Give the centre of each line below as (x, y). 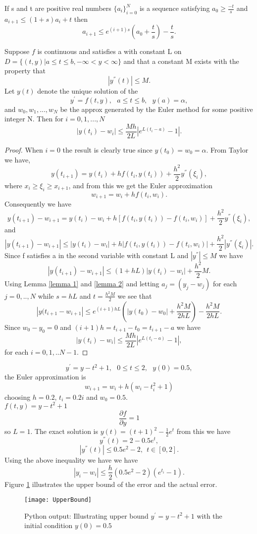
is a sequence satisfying (175, 8)
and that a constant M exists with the (181, 61)
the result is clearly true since (107, 149)
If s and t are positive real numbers (58, 8)
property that (25, 71)
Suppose (17, 51)
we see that (135, 295)
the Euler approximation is (45, 377)
